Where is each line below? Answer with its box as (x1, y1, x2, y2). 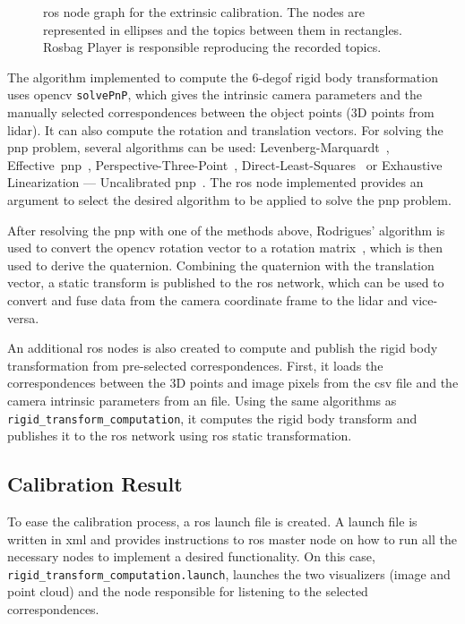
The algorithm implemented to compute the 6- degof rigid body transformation (7, 67, 438, 86)
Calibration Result (7, 470, 183, 498)
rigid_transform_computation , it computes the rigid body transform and (7, 408, 418, 427)
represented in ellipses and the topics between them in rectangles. (43, 20, 403, 38)
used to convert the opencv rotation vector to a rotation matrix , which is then (7, 238, 443, 257)
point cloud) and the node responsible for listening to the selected (7, 582, 368, 601)
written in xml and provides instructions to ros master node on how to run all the (7, 529, 457, 548)
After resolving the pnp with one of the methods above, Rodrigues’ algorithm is (7, 220, 445, 239)
